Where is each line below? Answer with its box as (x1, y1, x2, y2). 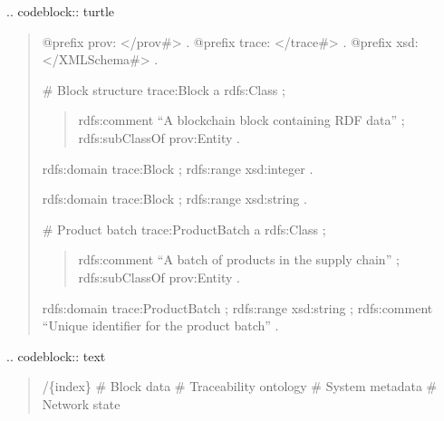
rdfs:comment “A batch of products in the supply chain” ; (78, 250, 400, 269)
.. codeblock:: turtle (6, 2, 115, 20)
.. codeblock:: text (6, 346, 106, 365)
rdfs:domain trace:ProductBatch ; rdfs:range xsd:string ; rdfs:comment (42, 298, 433, 317)
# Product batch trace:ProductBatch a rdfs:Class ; (42, 219, 326, 238)
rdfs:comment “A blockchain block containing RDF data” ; (78, 110, 405, 129)
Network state (42, 394, 121, 413)
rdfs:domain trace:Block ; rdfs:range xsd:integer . (42, 158, 314, 177)
